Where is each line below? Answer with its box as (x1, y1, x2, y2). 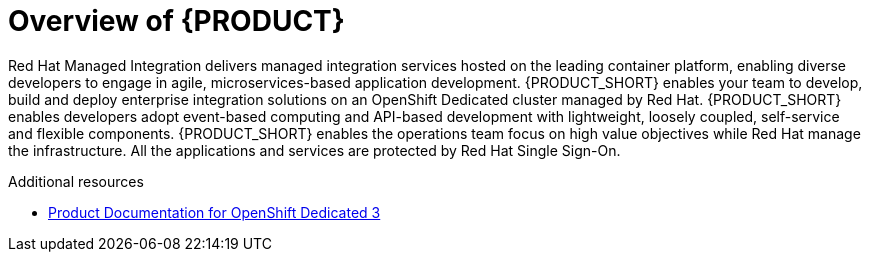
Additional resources (8, 172, 144, 190)
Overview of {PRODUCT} (8, 4, 345, 38)
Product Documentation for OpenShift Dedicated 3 (48, 203, 381, 221)
